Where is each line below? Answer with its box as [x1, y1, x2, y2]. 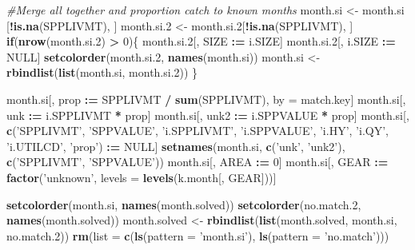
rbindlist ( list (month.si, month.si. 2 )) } [6, 64, 198, 81]
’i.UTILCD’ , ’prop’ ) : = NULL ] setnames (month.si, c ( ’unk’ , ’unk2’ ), [6, 137, 345, 154]
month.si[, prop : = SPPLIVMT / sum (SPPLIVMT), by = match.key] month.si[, [6, 90, 406, 107]
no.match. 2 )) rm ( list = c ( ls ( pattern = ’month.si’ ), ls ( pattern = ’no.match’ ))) [6, 227, 389, 244]
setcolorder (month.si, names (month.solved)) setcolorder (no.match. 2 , [6, 196, 361, 212]
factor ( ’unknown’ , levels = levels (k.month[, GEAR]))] [6, 169, 277, 185]
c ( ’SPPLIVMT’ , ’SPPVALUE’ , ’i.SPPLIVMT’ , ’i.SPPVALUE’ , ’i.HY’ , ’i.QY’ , [6, 122, 389, 139]
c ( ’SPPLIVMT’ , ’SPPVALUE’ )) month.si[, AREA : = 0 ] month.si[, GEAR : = [6, 153, 389, 170]
